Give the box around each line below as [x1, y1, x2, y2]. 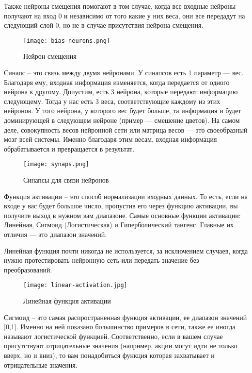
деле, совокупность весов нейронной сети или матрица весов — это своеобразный [4, 124, 248, 135]
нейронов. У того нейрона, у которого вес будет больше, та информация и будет [4, 105, 241, 116]
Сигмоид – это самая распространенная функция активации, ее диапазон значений [4, 312, 247, 322]
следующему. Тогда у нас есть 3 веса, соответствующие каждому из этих [4, 96, 220, 106]
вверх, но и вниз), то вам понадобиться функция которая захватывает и [4, 350, 215, 360]
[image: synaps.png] [23, 161, 90, 168]
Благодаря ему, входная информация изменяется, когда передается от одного [4, 77, 230, 87]
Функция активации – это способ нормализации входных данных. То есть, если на [4, 191, 248, 201]
